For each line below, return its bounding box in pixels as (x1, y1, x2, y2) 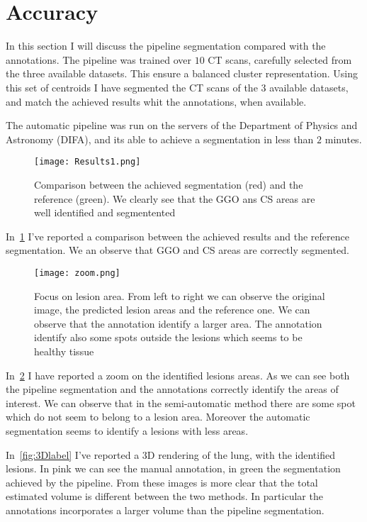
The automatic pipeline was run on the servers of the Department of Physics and (6, 118, 358, 133)
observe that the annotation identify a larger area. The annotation (34, 316, 322, 331)
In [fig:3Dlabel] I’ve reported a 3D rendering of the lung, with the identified (6, 447, 335, 462)
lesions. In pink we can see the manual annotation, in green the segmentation (6, 461, 341, 476)
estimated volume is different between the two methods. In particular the (6, 489, 323, 504)
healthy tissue (34, 343, 94, 358)
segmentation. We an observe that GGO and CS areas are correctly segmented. (6, 243, 349, 257)
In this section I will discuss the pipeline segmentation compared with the (6, 38, 326, 53)
